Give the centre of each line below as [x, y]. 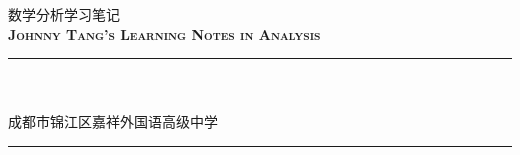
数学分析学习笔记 [64, 14]
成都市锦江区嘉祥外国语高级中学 [113, 121]
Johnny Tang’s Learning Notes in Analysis [164, 33]
